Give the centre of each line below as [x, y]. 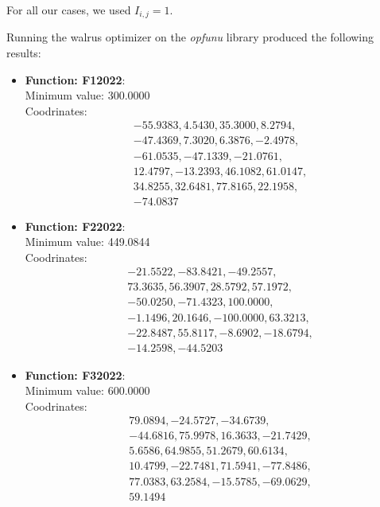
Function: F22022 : [75, 226]
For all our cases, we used [69, 10]
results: [24, 53]
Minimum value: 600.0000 [87, 390]
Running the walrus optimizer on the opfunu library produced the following [190, 37]
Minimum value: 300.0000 [87, 95]
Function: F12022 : [75, 79]
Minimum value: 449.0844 [87, 242]
